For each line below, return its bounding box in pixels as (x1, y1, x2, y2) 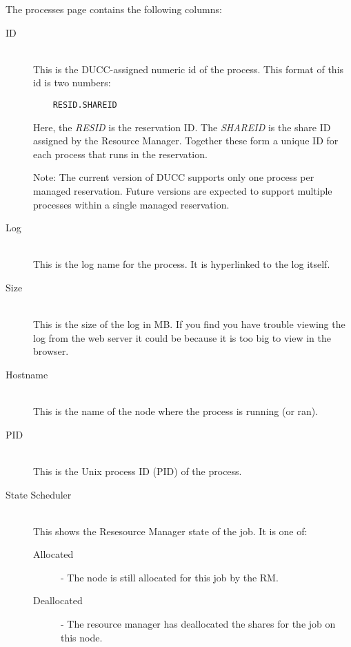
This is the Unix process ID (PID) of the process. (33, 463, 242, 478)
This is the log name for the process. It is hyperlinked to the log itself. (33, 257, 330, 271)
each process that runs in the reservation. (33, 146, 208, 161)
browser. (33, 344, 69, 358)
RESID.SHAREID (52, 99, 117, 110)
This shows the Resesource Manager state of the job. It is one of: (33, 523, 308, 538)
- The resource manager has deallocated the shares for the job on (61, 617, 336, 631)
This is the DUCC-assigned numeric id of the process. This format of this (33, 61, 344, 76)
